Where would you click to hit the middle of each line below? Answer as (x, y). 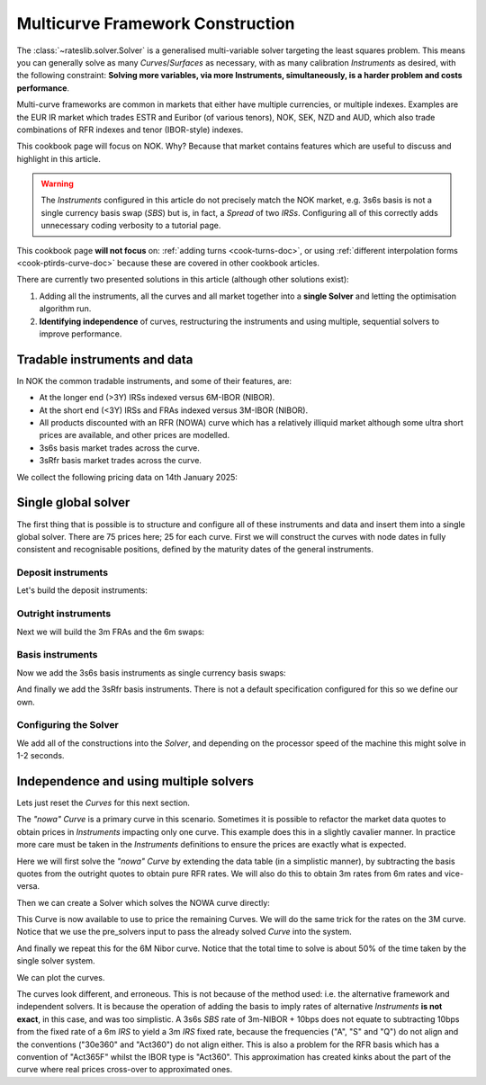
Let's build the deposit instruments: (82, 590)
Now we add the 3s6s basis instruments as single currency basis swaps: (152, 673)
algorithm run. (65, 309)
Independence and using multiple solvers (135, 781)
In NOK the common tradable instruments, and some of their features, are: (154, 381)
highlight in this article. (58, 158)
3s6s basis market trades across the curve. (119, 448)
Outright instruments (64, 614)
